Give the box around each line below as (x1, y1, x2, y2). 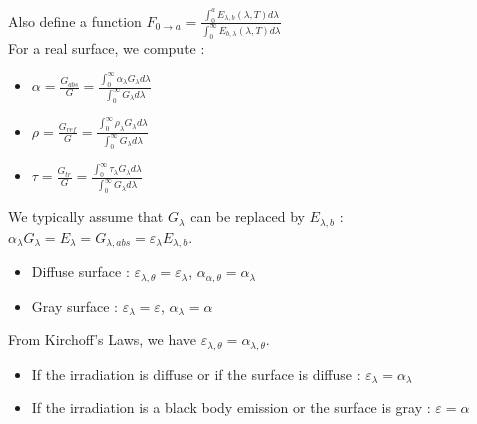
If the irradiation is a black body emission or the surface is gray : (31, 397, 431, 418)
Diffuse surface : (31, 261, 130, 282)
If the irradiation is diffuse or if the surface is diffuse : (31, 363, 361, 384)
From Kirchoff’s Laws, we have (8, 329, 197, 350)
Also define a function (8, 10, 142, 31)
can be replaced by (190, 206, 305, 227)
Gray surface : (31, 295, 118, 316)
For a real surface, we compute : (8, 37, 205, 58)
